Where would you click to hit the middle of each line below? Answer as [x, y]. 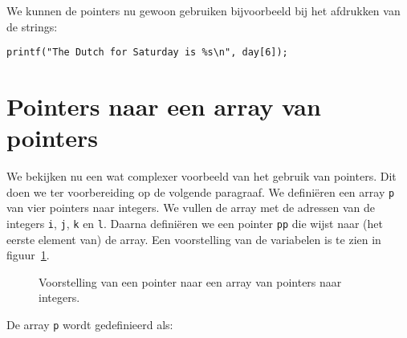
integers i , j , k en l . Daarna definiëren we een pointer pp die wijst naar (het [195, 223]
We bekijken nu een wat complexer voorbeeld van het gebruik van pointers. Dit [201, 176]
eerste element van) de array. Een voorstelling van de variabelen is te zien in [194, 239]
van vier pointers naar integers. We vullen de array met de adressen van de [191, 208]
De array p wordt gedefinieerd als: [90, 325]
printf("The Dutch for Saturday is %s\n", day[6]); [147, 53]
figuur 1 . [28, 255]
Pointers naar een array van [164, 106]
